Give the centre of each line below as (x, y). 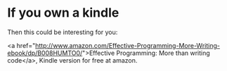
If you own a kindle (63, 13)
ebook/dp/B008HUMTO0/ (45, 53)
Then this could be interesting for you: (63, 32)
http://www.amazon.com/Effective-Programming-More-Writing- (127, 45)
